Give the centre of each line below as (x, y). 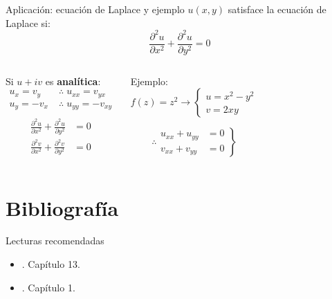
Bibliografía (62, 207)
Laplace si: (28, 22)
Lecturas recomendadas (55, 241)
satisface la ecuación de (277, 9)
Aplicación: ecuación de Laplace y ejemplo (95, 9)
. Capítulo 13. (51, 264)
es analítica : (73, 81)
